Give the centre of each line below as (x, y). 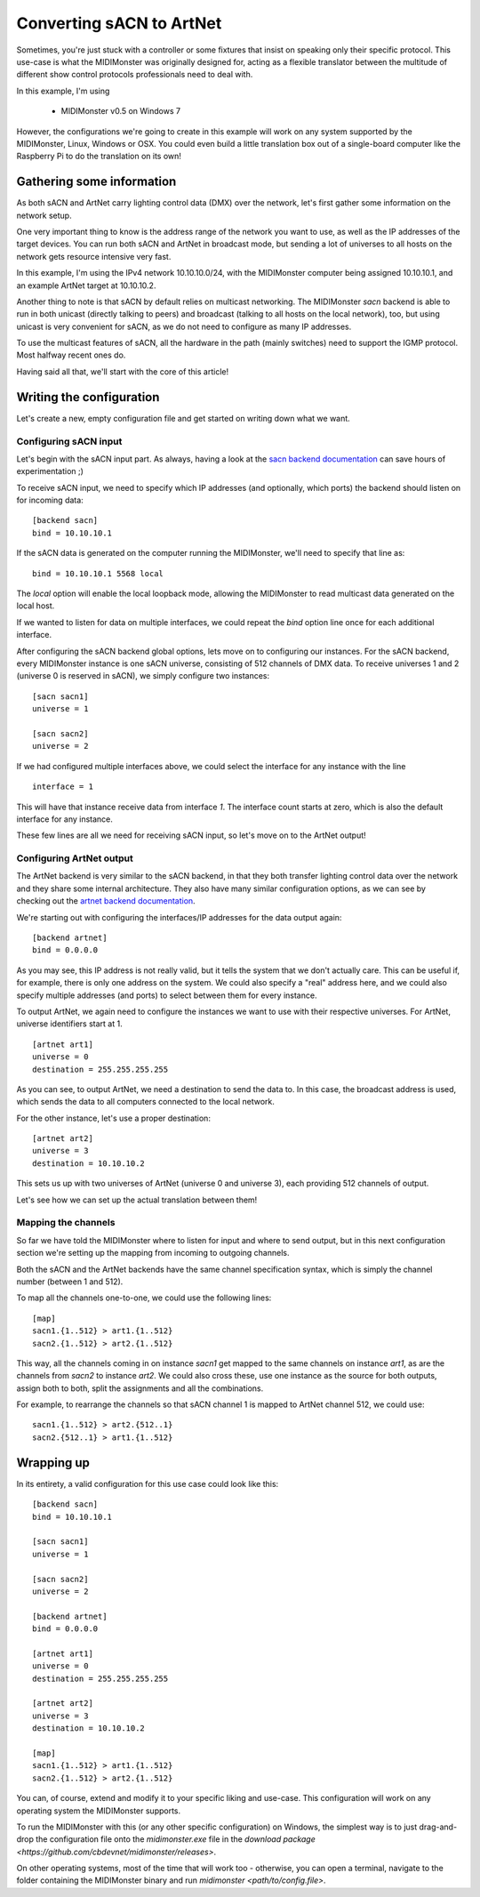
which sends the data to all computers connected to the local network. (146, 1102)
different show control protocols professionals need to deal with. (135, 75)
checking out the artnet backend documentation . (106, 901)
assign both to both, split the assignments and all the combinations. (140, 1388)
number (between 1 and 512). (70, 1282)
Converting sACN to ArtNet (119, 23)
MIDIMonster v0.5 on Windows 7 (121, 111)
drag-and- (438, 1827)
